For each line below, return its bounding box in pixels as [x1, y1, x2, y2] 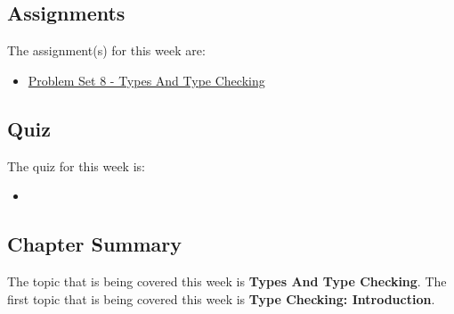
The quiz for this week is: [7, 156, 145, 175]
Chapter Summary [7, 230, 182, 258]
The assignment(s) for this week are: [7, 41, 206, 60]
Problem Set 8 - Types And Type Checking [28, 70, 265, 89]
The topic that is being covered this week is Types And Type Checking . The [7, 271, 447, 290]
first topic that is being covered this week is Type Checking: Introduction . [7, 289, 435, 308]
